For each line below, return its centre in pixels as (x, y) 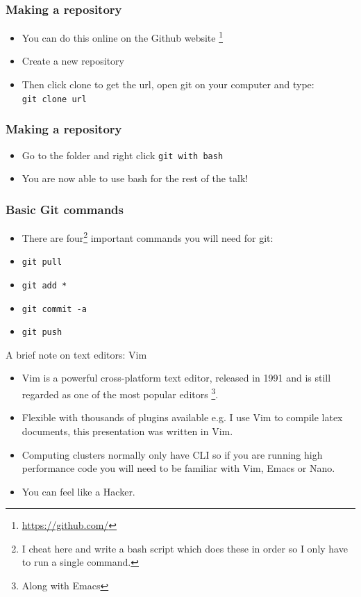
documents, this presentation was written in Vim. (127, 431)
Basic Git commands (65, 209)
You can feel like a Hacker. (78, 491)
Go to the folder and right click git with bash (123, 155)
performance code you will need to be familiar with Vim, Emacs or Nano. (178, 468)
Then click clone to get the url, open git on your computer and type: (168, 84)
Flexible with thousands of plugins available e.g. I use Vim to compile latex (182, 417)
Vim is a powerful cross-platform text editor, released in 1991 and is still (176, 378)
